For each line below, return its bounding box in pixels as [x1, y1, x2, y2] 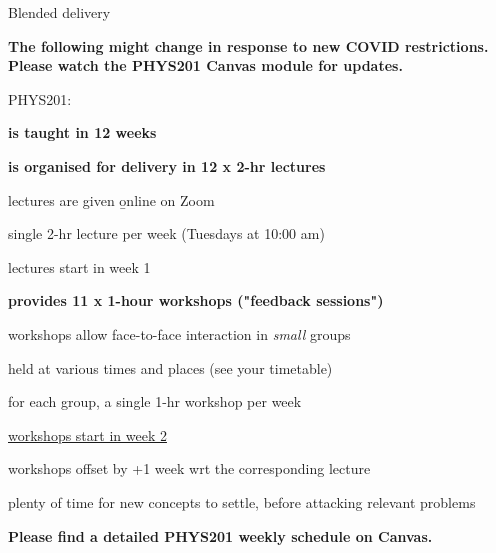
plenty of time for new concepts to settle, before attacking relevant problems [8, 491, 476, 512]
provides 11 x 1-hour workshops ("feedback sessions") [8, 290, 384, 311]
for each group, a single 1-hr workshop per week [8, 391, 302, 412]
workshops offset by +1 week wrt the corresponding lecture [8, 458, 371, 479]
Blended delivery [8, 2, 111, 22]
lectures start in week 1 [8, 256, 151, 277]
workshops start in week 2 [8, 424, 167, 445]
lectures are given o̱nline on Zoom [8, 189, 215, 210]
